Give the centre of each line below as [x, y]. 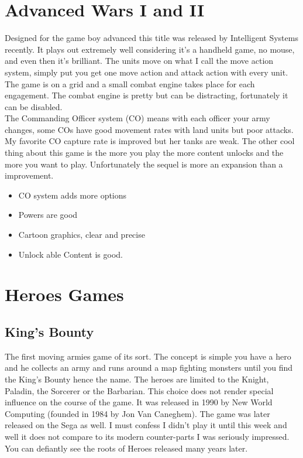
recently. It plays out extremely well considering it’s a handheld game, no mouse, [150, 49]
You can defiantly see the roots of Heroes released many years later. [126, 448]
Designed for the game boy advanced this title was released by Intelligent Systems [151, 38]
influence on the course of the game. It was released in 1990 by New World [139, 402]
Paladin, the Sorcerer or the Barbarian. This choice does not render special [139, 390]
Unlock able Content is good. [70, 254]
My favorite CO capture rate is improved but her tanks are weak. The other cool [150, 141]
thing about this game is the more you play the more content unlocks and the [144, 153]
